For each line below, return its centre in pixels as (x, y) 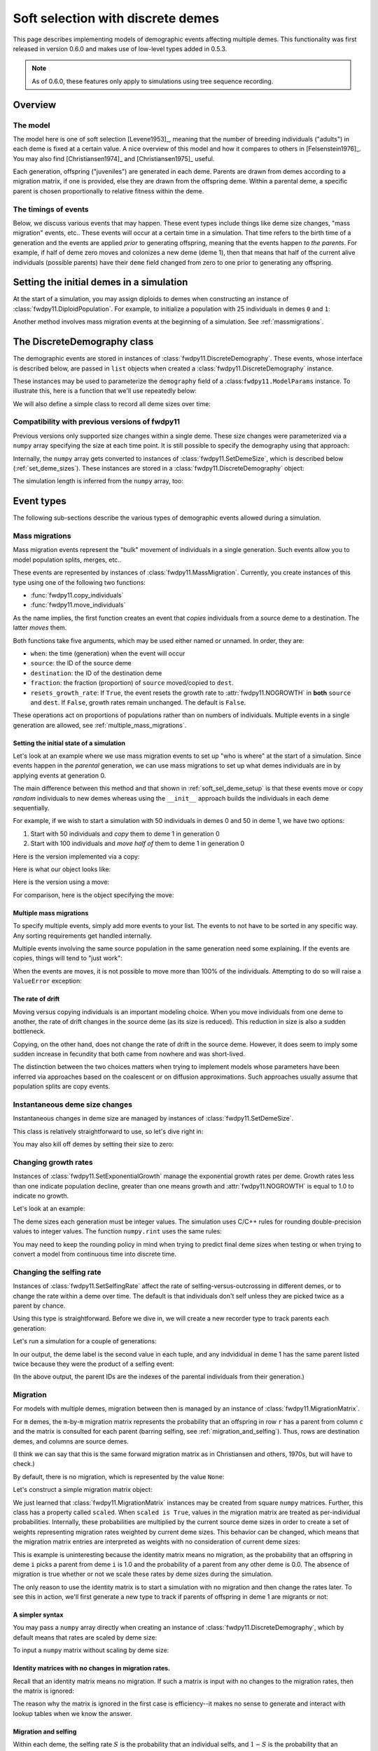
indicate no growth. (41, 1196)
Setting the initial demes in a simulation (100, 283)
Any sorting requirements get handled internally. (83, 936)
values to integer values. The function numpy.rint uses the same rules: (117, 1231)
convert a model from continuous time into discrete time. (95, 1254)
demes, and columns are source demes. (71, 1441)
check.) (24, 1464)
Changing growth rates (53, 1162)
